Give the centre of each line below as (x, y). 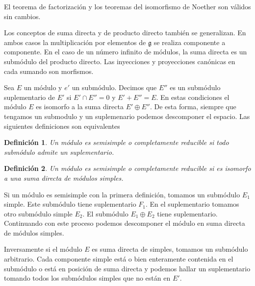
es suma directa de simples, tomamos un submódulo (170, 249)
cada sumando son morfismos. (49, 71)
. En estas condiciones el (193, 97)
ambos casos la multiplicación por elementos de (75, 42)
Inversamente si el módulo (43, 249)
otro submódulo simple (38, 213)
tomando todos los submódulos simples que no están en (87, 278)
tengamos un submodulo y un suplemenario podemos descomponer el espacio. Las (127, 116)
